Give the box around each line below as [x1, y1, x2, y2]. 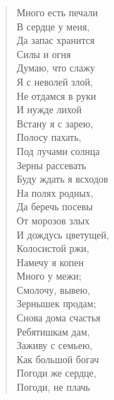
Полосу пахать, [16, 130, 82, 144]
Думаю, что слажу [16, 60, 95, 75]
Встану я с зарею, [16, 115, 94, 130]
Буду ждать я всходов [16, 171, 108, 186]
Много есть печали [16, 5, 98, 19]
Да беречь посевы [16, 199, 93, 214]
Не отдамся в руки [16, 88, 96, 103]
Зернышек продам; [16, 296, 96, 311]
